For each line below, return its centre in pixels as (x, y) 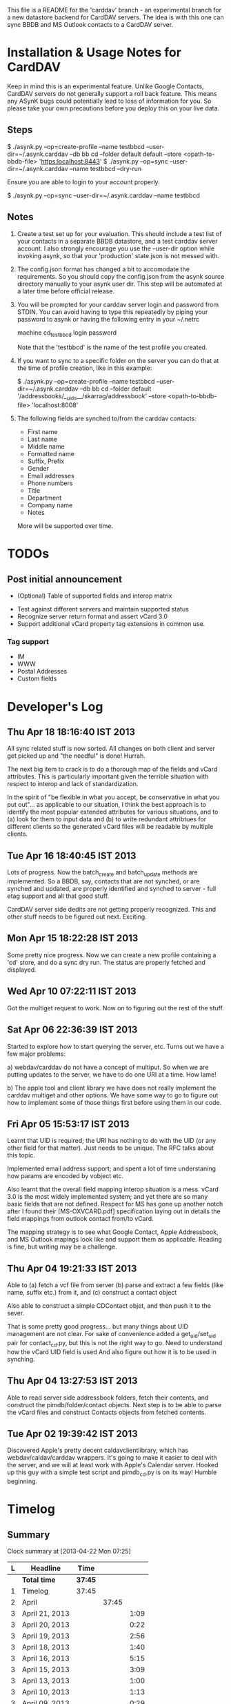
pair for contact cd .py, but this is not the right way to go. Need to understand (115, 1343)
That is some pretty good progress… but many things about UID (98, 1326)
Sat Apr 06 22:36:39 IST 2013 (72, 1030)
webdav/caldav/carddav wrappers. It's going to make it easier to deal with (112, 1458)
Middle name (46, 447)
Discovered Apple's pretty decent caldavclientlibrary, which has (98, 1450)
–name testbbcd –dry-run (106, 168)
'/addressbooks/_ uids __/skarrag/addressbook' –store (92, 397)
